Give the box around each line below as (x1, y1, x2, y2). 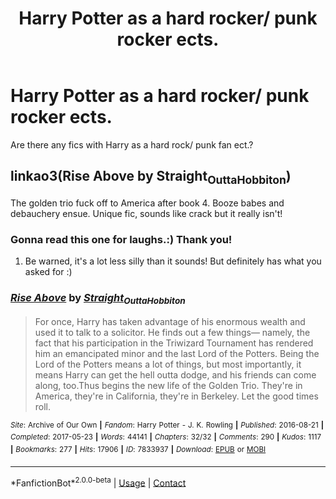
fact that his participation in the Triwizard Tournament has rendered (34, 337, 314, 349)
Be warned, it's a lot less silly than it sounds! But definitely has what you (24, 255, 322, 267)
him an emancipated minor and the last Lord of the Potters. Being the (34, 347, 320, 359)
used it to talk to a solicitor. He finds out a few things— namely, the (34, 326, 311, 338)
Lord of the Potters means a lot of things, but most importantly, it (34, 358, 302, 370)
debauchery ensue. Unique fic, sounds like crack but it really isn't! (10, 207, 283, 219)
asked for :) (24, 266, 73, 278)
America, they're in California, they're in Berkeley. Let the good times (34, 390, 319, 402)
